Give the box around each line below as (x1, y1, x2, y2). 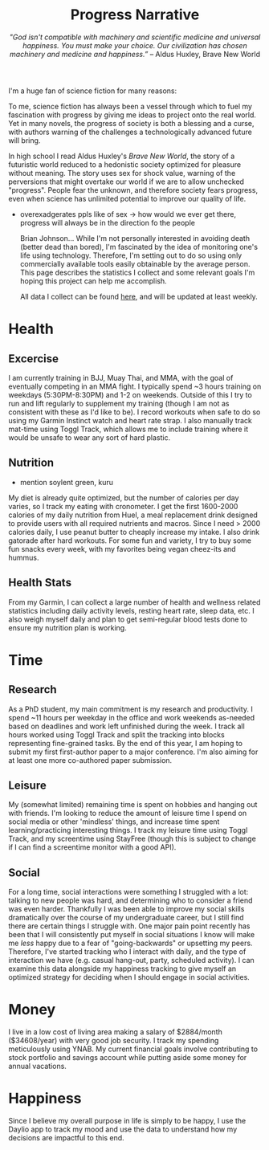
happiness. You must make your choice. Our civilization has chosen (22, 40, 247, 50)
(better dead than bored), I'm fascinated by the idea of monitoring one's (19, 242, 259, 251)
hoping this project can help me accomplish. (19, 275, 167, 286)
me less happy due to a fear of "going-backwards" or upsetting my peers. (8, 938, 253, 948)
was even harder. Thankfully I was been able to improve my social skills (8, 904, 245, 914)
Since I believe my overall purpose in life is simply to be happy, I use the (8, 1116, 247, 1126)
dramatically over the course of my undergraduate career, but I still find (8, 913, 244, 923)
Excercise (8, 352, 59, 365)
